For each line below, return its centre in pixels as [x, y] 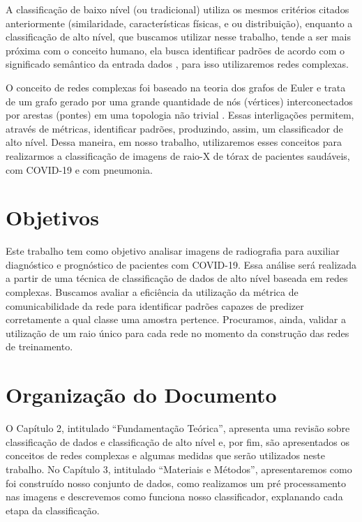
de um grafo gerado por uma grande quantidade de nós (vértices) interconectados [179, 101]
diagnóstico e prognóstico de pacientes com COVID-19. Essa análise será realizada [181, 264]
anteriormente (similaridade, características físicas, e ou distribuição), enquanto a [179, 23]
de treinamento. [39, 346]
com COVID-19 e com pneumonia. [79, 169]
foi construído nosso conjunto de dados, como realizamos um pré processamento [176, 483]
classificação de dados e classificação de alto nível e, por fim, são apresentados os [178, 441]
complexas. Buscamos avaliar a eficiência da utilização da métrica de [152, 292]
